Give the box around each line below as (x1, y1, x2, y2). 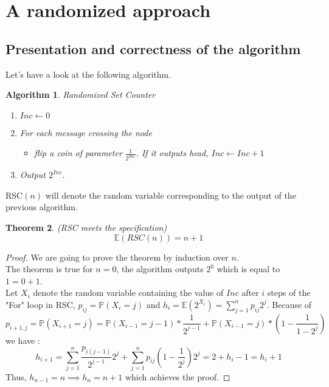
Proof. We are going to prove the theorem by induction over (5, 250, 229, 263)
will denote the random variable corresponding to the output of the (45, 188, 296, 201)
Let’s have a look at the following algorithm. (5, 67, 171, 80)
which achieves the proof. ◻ (125, 371, 230, 383)
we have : (5, 334, 40, 346)
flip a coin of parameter (34, 146, 122, 159)
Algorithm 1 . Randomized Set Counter (5, 88, 156, 101)
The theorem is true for (5, 262, 93, 275)
